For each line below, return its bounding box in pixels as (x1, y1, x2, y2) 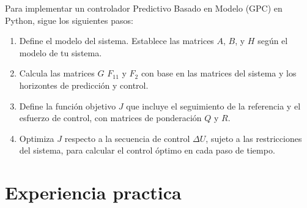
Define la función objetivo (19, 99, 116, 112)
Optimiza (19, 132, 54, 144)
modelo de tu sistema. (19, 46, 102, 59)
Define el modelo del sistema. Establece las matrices (19, 34, 214, 47)
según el (257, 34, 288, 47)
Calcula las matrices (19, 67, 95, 80)
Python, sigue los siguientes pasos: (5, 13, 133, 26)
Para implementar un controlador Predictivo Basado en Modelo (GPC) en (5, 2, 283, 14)
